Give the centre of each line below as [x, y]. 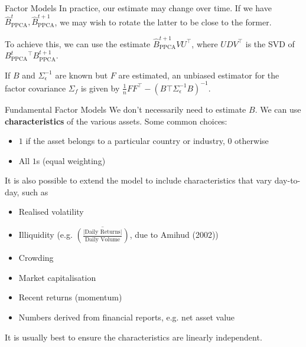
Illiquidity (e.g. [45, 235]
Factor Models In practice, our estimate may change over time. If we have [138, 8]
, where [205, 43]
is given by [100, 88]
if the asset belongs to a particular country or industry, [125, 141]
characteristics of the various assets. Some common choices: [116, 121]
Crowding [36, 258]
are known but [82, 75]
